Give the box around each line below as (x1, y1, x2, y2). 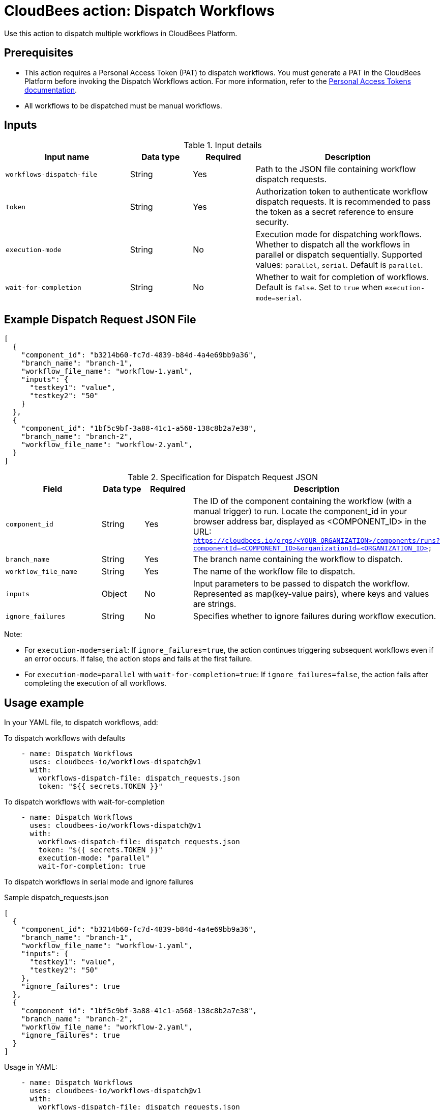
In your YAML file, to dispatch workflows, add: (4, 718, 158, 727)
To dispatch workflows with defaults (4, 734, 126, 743)
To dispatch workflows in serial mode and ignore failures (4, 877, 194, 886)
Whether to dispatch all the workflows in (255, 239, 410, 250)
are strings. (193, 599, 236, 609)
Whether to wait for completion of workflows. (255, 272, 429, 283)
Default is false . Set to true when (255, 282, 383, 293)
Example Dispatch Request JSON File (4, 313, 196, 326)
